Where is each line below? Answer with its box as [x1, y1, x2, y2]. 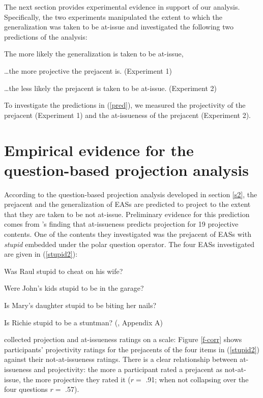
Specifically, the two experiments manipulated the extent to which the [4, 11, 223, 22]
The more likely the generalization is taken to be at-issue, [4, 48, 184, 59]
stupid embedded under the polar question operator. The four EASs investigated [4, 238, 255, 249]
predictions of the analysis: [4, 31, 87, 42]
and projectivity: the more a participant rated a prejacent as [34, 363, 223, 374]
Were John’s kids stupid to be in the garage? [4, 283, 144, 293]
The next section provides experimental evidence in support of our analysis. [4, 2, 240, 12]
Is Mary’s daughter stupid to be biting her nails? [4, 300, 157, 310]
